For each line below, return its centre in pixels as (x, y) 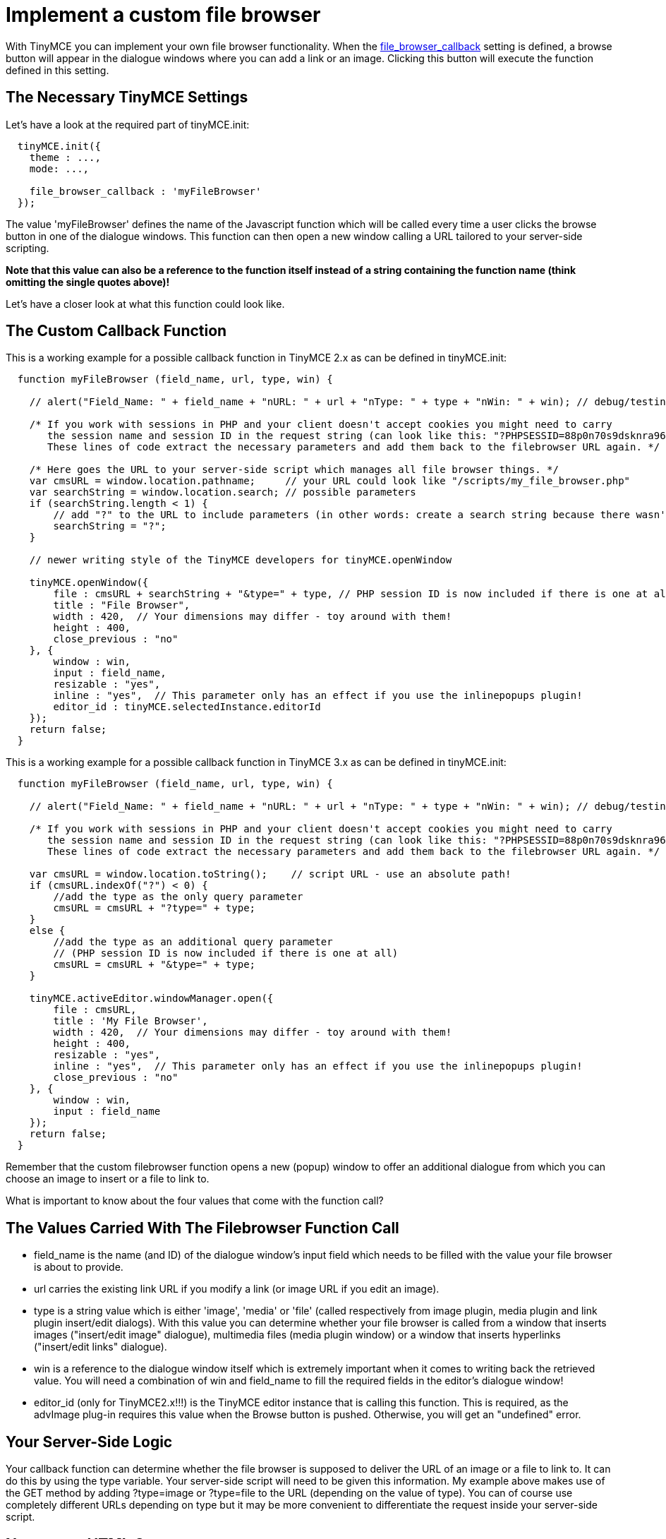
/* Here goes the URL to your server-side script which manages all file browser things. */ (294, 470)
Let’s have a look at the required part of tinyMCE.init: (128, 124)
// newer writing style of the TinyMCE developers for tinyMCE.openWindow (241, 560)
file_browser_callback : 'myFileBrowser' (145, 191)
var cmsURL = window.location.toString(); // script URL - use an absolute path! (270, 874)
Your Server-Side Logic (89, 1442)
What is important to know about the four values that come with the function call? (195, 1201)
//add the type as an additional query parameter (193, 942)
